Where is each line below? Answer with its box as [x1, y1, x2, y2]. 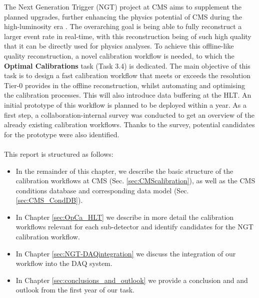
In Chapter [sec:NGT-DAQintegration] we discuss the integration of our [15, 248, 236, 258]
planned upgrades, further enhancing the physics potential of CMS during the [4, 11, 242, 22]
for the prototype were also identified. [4, 129, 119, 139]
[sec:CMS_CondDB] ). [15, 195, 83, 205]
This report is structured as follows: [4, 148, 113, 159]
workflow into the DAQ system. [15, 258, 112, 268]
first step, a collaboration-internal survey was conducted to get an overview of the [4, 109, 254, 120]
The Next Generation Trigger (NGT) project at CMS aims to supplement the [4, 2, 241, 12]
